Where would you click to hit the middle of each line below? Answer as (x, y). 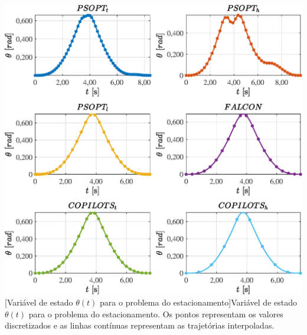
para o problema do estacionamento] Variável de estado (198, 302)
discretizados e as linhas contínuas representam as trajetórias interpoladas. (140, 325)
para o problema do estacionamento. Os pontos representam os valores (156, 314)
